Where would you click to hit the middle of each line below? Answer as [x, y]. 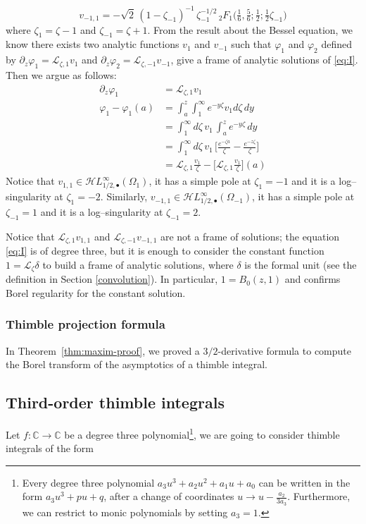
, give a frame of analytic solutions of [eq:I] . [264, 60]
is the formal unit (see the [301, 264]
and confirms [313, 279]
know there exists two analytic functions [93, 44]
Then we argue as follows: [61, 74]
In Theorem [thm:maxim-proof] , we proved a [103, 350]
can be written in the [304, 482]
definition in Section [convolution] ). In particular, [112, 279]
